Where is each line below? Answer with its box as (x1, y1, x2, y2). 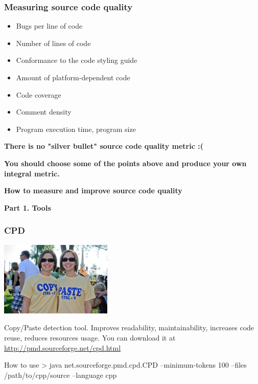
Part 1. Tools (4, 202, 51, 213)
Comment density (16, 106, 72, 117)
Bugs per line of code (16, 20, 83, 31)
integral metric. (4, 168, 60, 178)
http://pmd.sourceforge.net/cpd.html (4, 342, 121, 353)
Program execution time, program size (16, 123, 136, 134)
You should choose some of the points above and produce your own (4, 157, 247, 168)
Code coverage (16, 89, 61, 100)
